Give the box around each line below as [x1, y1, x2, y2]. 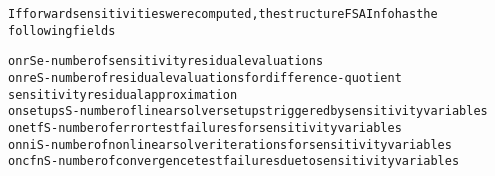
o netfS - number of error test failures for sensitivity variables [8, 120, 402, 135]
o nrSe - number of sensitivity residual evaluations [8, 54, 324, 69]
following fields [8, 23, 116, 38]
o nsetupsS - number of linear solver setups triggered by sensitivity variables [8, 104, 488, 119]
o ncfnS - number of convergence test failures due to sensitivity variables [8, 154, 460, 169]
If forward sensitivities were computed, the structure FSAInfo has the [8, 7, 438, 21]
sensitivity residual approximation [8, 87, 238, 102]
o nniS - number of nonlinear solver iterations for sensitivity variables [8, 137, 452, 152]
